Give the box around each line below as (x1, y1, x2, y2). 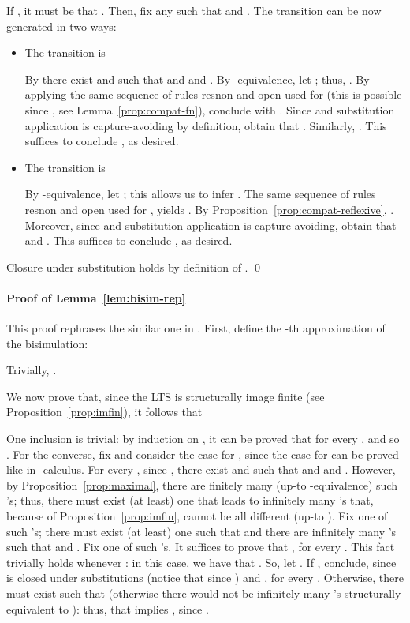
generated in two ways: (6, 17, 117, 34)
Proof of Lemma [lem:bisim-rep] (6, 289, 186, 306)
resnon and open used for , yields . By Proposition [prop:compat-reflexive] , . (24, 201, 394, 217)
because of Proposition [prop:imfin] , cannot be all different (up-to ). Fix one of (6, 508, 388, 524)
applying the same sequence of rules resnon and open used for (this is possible (24, 86, 402, 103)
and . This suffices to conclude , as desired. (24, 232, 233, 249)
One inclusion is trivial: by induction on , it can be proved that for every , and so (6, 430, 400, 447)
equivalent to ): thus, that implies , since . (6, 600, 209, 617)
